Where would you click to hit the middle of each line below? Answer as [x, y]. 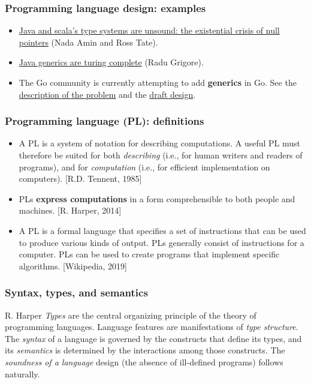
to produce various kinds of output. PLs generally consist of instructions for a [161, 242]
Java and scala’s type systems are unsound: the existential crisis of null [149, 30]
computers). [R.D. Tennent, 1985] [80, 178]
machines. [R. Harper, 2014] [70, 210]
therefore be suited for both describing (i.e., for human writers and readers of [161, 155]
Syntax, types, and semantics [76, 292]
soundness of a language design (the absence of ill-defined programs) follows [144, 361]
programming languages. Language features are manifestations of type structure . [152, 327]
